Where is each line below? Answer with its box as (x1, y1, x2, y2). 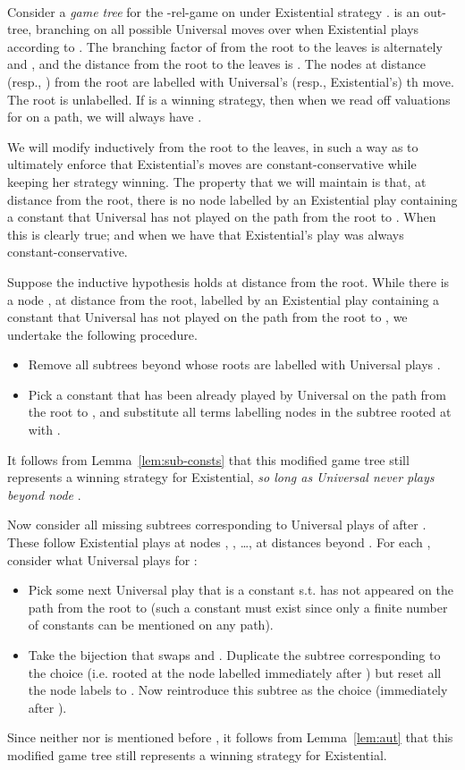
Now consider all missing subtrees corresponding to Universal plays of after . (7, 515, 427, 534)
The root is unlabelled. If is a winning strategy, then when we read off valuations (7, 89, 451, 108)
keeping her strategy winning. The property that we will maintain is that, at (7, 172, 427, 190)
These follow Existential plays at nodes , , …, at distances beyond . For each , (7, 533, 431, 552)
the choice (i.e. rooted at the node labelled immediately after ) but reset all (28, 663, 442, 681)
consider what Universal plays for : (7, 550, 198, 569)
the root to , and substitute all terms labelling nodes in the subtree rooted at (28, 402, 452, 421)
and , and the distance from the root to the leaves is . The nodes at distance (7, 55, 426, 73)
